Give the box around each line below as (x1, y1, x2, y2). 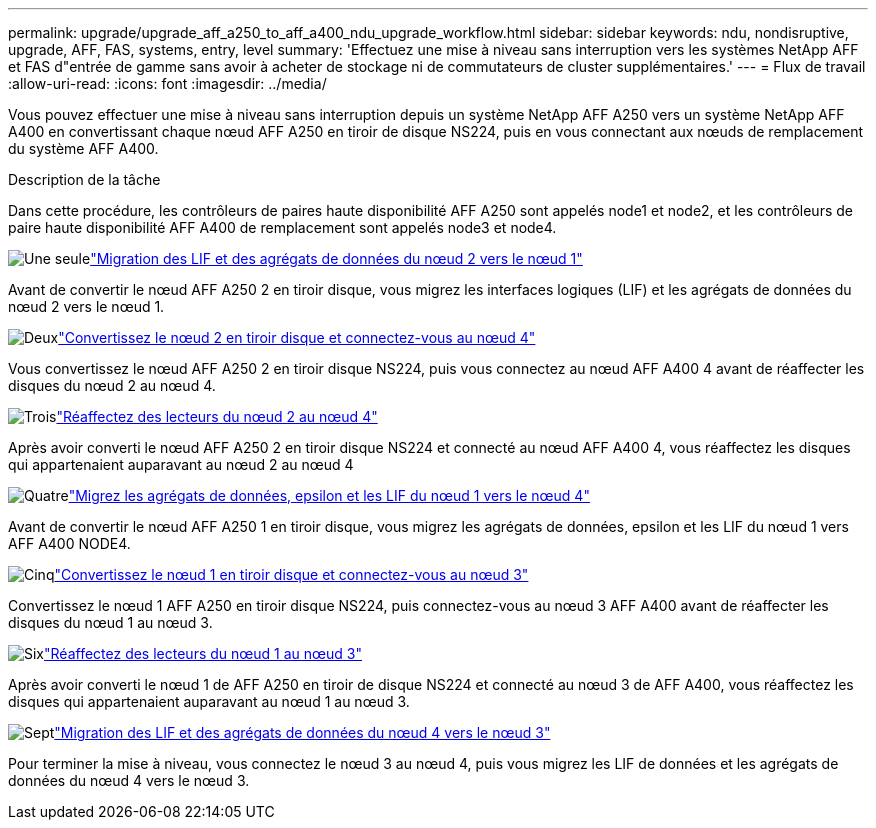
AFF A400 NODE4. (8, 535, 131, 552)
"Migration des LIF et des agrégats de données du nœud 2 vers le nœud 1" (90, 250, 583, 267)
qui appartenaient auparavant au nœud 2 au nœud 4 (8, 456, 354, 473)
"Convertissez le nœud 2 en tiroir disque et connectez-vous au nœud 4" (58, 329, 536, 346)
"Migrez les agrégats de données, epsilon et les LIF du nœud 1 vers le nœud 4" (68, 487, 590, 504)
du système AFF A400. (8, 140, 159, 157)
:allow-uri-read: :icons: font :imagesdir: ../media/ (8, 75, 327, 92)
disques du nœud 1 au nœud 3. (8, 614, 213, 631)
